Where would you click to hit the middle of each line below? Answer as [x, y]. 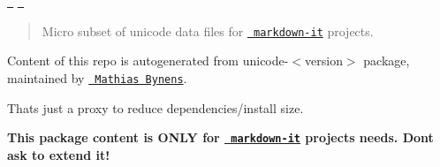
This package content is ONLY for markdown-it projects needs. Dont [220, 137]
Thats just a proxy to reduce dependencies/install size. [156, 107]
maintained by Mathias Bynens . [97, 77]
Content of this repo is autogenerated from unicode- [148, 61]
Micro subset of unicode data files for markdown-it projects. [208, 30]
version [324, 61]
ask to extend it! [59, 154]
